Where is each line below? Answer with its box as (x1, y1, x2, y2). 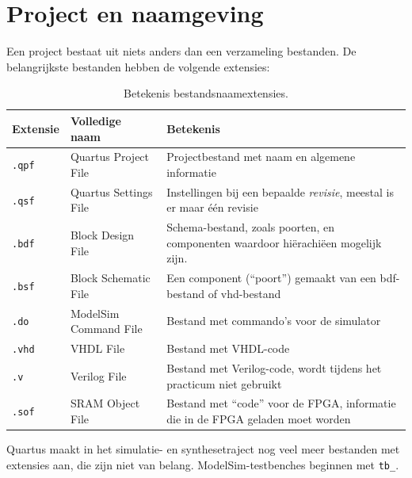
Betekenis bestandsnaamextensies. (124, 85, 288, 101)
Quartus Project (70, 148, 150, 165)
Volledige (70, 112, 121, 128)
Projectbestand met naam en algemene (166, 148, 356, 165)
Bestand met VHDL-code (166, 340, 290, 357)
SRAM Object (70, 395, 140, 411)
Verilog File (70, 367, 127, 384)
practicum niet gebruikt (166, 375, 282, 392)
